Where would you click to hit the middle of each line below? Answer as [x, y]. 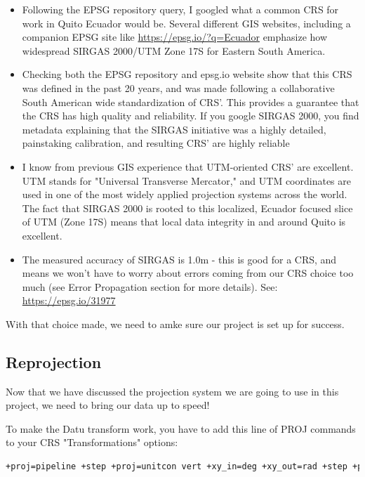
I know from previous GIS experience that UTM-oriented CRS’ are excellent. [188, 166]
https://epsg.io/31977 [69, 300]
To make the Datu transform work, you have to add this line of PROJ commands [181, 428]
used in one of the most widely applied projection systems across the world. [185, 194]
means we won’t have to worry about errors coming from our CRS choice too [188, 273]
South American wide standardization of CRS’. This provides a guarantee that [191, 102]
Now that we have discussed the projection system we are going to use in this [172, 391]
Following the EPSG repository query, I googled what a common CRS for [180, 9]
